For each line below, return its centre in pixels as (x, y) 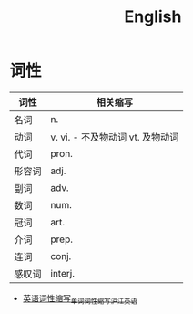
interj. (63, 273)
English (153, 17)
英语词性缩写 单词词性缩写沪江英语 (80, 299)
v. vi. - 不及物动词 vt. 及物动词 (115, 137)
